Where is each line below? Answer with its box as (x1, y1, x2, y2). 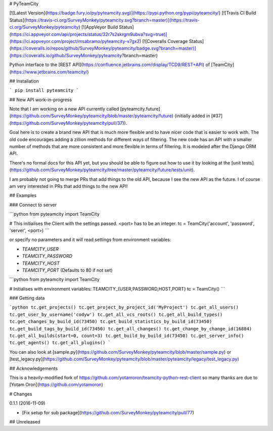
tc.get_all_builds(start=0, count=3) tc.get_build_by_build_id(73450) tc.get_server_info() (9, 333, 244, 339)
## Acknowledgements (9, 365, 58, 371)
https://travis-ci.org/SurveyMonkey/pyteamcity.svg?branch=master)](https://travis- (25, 17, 200, 23)
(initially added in (174, 113, 210, 119)
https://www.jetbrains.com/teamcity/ (11, 69, 87, 75)
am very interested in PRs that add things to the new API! (9, 183, 128, 189)
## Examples (9, 193, 37, 199)
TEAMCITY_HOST (22, 260, 60, 266)
